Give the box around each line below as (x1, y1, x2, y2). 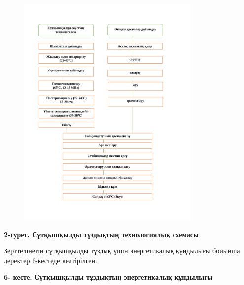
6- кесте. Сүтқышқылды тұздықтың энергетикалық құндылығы (4, 272, 213, 282)
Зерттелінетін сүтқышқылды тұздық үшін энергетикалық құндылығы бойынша (4, 246, 240, 256)
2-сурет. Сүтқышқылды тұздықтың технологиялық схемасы (4, 229, 199, 239)
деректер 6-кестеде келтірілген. (4, 255, 97, 265)
